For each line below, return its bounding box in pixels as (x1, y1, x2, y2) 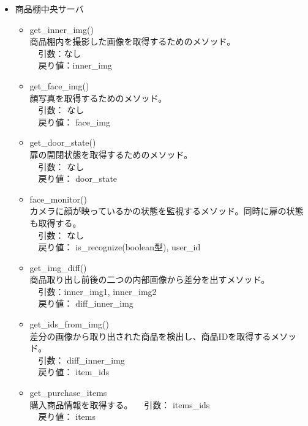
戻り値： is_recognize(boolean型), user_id (38, 241, 201, 253)
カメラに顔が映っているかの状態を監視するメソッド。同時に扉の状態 (29, 204, 304, 217)
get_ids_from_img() (29, 318, 109, 331)
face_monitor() (29, 192, 87, 205)
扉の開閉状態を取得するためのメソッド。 (29, 148, 193, 160)
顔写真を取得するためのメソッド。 (29, 91, 167, 104)
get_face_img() (29, 79, 89, 92)
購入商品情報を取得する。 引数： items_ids (29, 398, 210, 411)
